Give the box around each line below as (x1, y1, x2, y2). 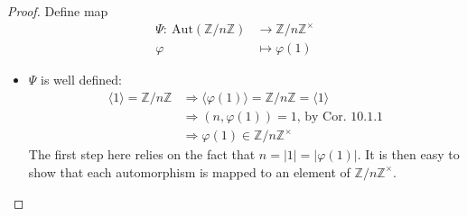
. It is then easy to (357, 145, 460, 164)
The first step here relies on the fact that (28, 145, 256, 164)
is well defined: (41, 70, 122, 89)
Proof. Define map (7, 2, 108, 20)
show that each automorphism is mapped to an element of (28, 162, 350, 181)
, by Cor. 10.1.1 (296, 110, 384, 123)
